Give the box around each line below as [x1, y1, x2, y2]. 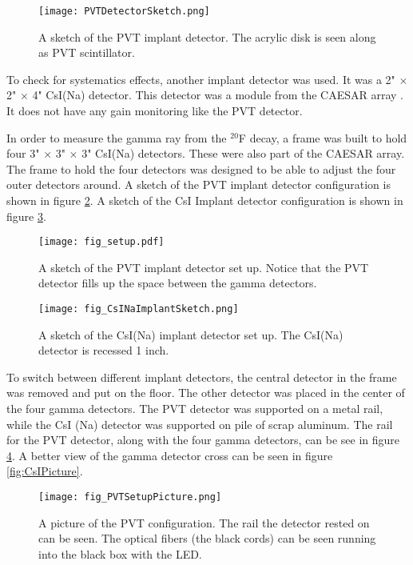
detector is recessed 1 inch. [38, 342, 169, 359]
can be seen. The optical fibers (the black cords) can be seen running [38, 530, 376, 547]
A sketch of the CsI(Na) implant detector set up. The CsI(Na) [38, 326, 344, 343]
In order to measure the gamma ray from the [6, 129, 227, 146]
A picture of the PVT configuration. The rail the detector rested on [38, 514, 370, 531]
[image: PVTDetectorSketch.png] [38, 6, 210, 17]
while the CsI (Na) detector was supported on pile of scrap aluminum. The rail [6, 415, 393, 432]
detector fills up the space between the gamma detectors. [38, 274, 317, 291]
